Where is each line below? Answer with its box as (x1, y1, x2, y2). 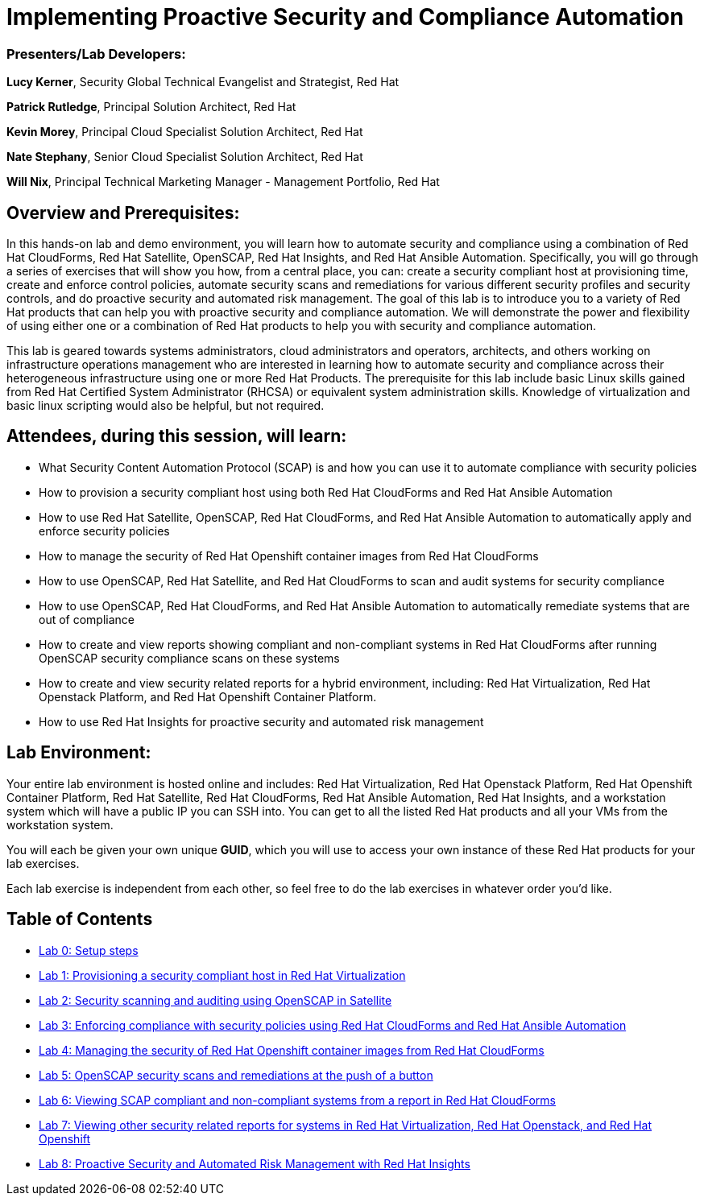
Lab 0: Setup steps (39, 943, 139, 957)
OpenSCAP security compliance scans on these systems (39, 651, 340, 665)
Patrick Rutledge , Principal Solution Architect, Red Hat (6, 100, 296, 114)
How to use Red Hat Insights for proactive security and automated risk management (39, 714, 484, 729)
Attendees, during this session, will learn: (6, 426, 347, 447)
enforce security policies (39, 523, 170, 538)
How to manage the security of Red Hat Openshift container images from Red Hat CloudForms (39, 548, 539, 563)
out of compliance (39, 612, 135, 626)
